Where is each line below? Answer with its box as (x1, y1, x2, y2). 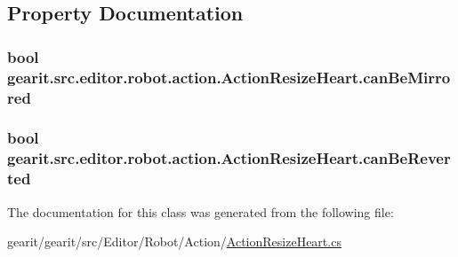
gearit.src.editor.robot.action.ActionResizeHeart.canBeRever (7, 147, 451, 169)
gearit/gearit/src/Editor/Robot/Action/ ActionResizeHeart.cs (7, 232, 341, 251)
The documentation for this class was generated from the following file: (7, 202, 394, 221)
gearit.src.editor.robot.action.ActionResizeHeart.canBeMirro (7, 66, 451, 88)
